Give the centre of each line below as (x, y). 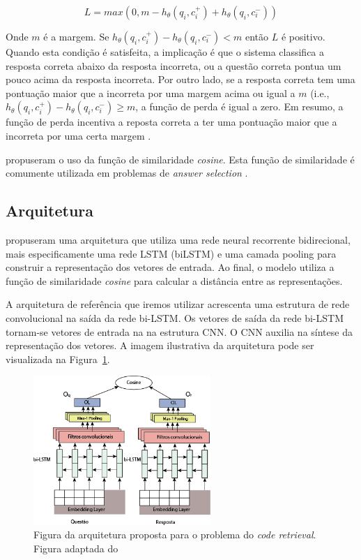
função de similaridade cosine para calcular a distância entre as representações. (174, 280)
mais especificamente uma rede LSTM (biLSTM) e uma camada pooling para (171, 253)
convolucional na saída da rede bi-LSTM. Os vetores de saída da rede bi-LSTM (175, 317)
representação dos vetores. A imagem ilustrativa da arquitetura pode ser (160, 345)
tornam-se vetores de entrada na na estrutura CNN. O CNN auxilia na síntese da (179, 331)
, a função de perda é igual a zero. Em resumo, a (239, 106)
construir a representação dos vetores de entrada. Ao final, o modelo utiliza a (170, 267)
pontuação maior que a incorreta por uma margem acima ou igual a (151, 93)
